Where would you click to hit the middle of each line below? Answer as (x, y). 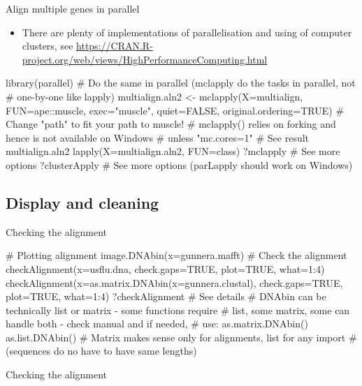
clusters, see (48, 46)
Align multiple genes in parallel (73, 8)
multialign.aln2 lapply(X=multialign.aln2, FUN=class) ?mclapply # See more (173, 151)
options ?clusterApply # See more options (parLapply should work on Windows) (179, 164)
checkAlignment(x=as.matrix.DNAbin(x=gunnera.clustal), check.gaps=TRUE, (174, 282)
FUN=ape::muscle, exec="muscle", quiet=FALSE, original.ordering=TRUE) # (175, 110)
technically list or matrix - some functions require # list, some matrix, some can (178, 310)
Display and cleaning (82, 202)
